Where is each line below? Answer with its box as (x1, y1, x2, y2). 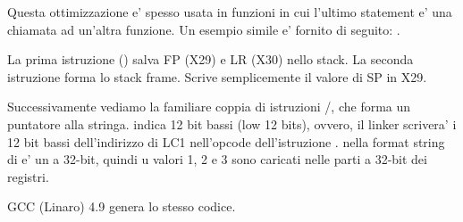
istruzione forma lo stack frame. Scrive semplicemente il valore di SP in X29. (7, 67, 427, 86)
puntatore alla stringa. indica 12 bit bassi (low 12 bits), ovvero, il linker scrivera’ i (7, 114, 457, 133)
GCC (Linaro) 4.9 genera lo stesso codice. (7, 197, 236, 216)
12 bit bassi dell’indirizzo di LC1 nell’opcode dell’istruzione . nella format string (7, 132, 445, 151)
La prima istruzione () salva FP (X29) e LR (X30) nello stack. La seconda (7, 50, 414, 69)
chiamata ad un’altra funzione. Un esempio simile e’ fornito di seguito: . (7, 20, 400, 38)
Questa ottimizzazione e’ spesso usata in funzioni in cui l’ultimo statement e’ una (7, 3, 452, 21)
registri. (7, 167, 49, 185)
